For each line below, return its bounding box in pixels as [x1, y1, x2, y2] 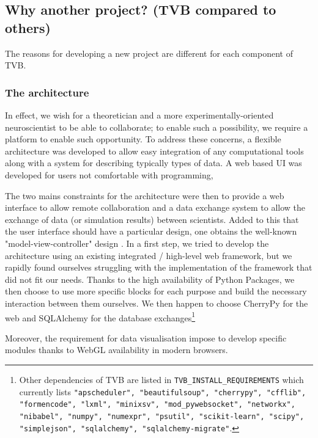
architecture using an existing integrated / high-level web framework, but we [5, 249, 292, 261]
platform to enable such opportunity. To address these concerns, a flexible [5, 133, 281, 145]
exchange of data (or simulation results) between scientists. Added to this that [5, 213, 299, 225]
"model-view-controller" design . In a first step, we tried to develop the [5, 236, 269, 249]
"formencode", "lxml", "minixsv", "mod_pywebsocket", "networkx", [19, 400, 295, 409]
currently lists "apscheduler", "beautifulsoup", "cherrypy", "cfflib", [19, 385, 306, 398]
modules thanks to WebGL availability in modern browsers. [5, 343, 228, 356]
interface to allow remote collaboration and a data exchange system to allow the [5, 201, 306, 214]
